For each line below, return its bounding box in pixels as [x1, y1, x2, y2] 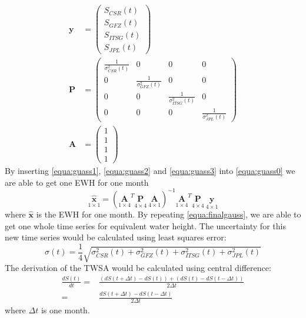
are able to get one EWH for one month [5, 176, 149, 188]
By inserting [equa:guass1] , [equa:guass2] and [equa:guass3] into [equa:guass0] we [5, 165, 295, 177]
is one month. [41, 303, 90, 316]
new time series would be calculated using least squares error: [5, 231, 227, 243]
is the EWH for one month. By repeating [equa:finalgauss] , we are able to [36, 208, 301, 220]
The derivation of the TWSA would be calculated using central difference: [5, 261, 271, 273]
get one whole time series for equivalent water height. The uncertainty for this [5, 219, 286, 232]
